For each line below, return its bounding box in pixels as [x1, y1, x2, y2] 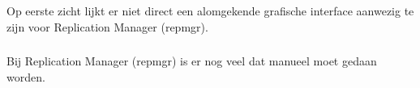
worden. [6, 68, 45, 85]
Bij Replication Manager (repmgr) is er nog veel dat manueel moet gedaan [6, 52, 377, 69]
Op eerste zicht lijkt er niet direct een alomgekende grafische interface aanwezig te [6, 2, 414, 19]
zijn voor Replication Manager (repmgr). [6, 18, 208, 35]
